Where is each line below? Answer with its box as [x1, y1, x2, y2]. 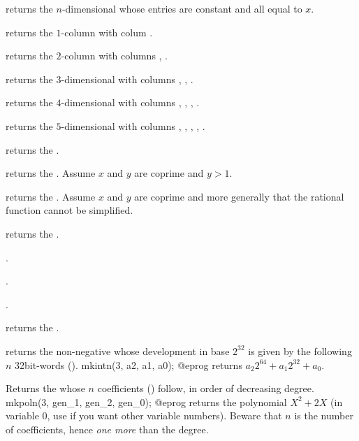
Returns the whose [6, 381, 85, 396]
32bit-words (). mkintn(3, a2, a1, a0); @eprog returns [15, 357, 242, 372]
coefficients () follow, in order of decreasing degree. [97, 381, 314, 396]
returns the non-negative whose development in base [6, 343, 230, 358]
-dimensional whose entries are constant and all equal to [61, 1, 302, 15]
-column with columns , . [61, 48, 168, 63]
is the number [294, 408, 353, 423]
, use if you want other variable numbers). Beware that [47, 408, 282, 423]
